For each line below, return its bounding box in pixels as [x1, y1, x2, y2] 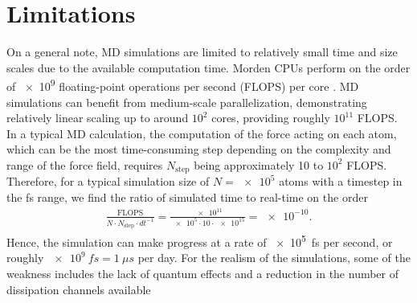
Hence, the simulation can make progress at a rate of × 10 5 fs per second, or [6, 231, 393, 250]
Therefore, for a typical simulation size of [6, 173, 210, 190]
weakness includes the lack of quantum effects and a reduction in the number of [6, 265, 399, 282]
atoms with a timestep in [279, 173, 403, 190]
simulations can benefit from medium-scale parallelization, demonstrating [6, 93, 367, 110]
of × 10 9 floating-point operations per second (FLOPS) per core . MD [6, 76, 359, 94]
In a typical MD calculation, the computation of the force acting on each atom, [6, 125, 397, 141]
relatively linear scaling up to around [6, 109, 189, 126]
